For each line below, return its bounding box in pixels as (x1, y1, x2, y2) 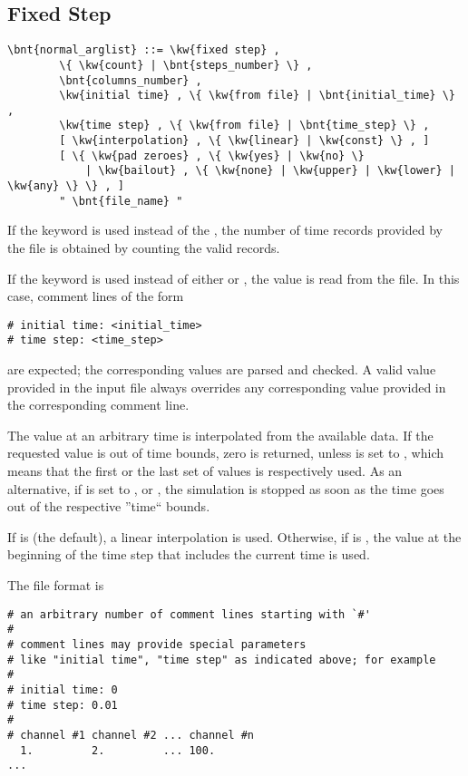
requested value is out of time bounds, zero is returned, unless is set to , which (7, 443, 444, 462)
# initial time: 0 (7, 683, 118, 696)
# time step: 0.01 (7, 698, 118, 712)
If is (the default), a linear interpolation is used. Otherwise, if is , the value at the (7, 527, 462, 546)
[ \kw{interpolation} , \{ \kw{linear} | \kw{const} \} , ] (59, 134, 430, 148)
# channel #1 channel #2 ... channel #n (7, 728, 255, 742)
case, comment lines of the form (7, 286, 184, 306)
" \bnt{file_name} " (59, 194, 183, 208)
